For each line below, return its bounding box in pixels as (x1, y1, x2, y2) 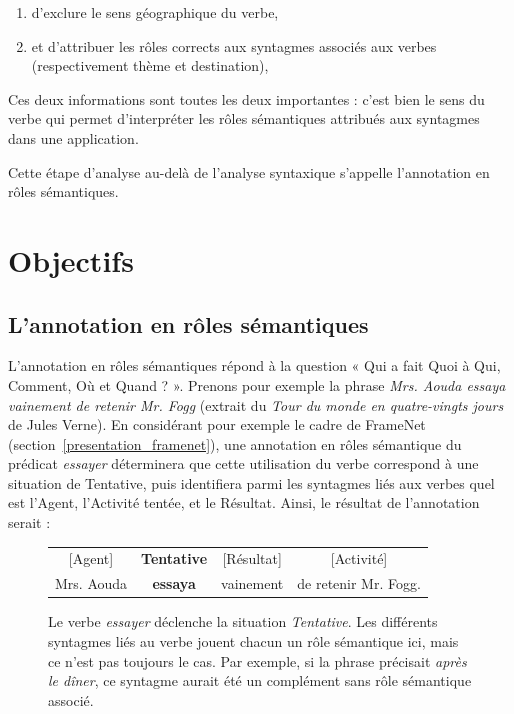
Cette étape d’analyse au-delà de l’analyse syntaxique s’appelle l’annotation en (8, 161, 490, 182)
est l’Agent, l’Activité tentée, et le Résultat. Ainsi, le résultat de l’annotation (8, 492, 480, 513)
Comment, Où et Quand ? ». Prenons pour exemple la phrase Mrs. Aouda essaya (8, 374, 506, 395)
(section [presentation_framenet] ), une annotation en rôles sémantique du (8, 433, 462, 454)
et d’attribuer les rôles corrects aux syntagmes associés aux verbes (31, 35, 437, 56)
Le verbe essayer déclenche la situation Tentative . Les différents (48, 611, 438, 632)
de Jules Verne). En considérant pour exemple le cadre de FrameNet (8, 414, 426, 435)
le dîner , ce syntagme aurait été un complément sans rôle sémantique (48, 670, 472, 691)
